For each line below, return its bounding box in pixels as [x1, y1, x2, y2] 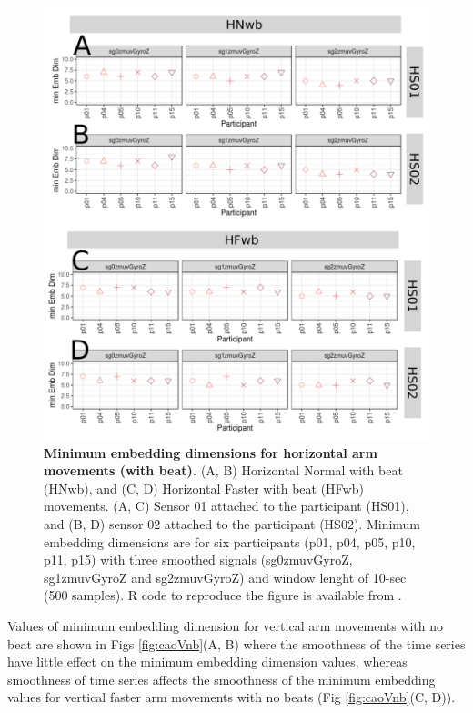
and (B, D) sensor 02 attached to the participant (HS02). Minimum [44, 514, 421, 533]
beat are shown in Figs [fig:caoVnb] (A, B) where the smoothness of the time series [7, 634, 466, 653]
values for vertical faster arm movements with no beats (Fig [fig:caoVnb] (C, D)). [7, 688, 456, 707]
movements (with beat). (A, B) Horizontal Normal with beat [44, 461, 403, 480]
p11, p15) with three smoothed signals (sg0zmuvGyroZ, [44, 550, 353, 569]
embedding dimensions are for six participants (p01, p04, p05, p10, [44, 532, 416, 551]
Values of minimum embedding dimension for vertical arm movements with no [7, 616, 444, 635]
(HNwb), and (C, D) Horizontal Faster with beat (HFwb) [44, 478, 364, 497]
